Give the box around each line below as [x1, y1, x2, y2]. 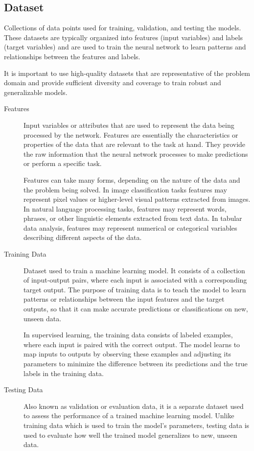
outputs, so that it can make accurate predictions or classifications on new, [23, 304, 248, 314]
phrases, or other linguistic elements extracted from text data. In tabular [23, 213, 242, 223]
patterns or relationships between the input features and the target [23, 294, 225, 304]
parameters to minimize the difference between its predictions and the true [23, 358, 248, 369]
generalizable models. [4, 87, 68, 97]
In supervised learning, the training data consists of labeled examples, [23, 330, 233, 340]
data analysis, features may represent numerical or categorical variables [23, 222, 237, 233]
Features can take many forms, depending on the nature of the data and [23, 174, 240, 185]
